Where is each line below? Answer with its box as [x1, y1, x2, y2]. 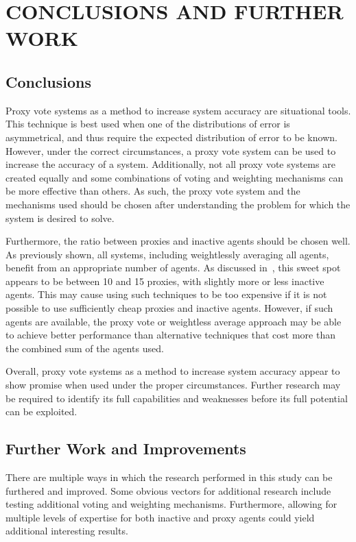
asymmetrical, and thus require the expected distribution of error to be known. [5, 130, 337, 144]
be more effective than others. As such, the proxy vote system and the [5, 184, 300, 198]
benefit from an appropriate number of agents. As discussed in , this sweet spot [5, 260, 341, 275]
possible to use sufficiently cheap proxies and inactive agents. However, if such [5, 301, 333, 315]
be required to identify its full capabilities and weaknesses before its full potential [5, 391, 348, 405]
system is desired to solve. [5, 210, 115, 225]
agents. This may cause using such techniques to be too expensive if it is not [5, 287, 327, 301]
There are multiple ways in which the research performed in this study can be [5, 470, 333, 484]
